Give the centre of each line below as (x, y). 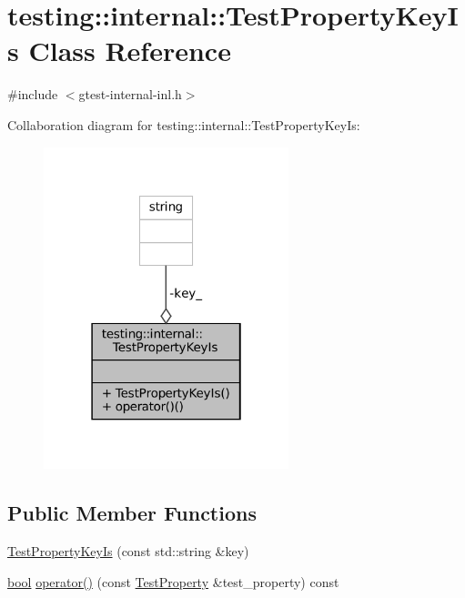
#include (33, 94)
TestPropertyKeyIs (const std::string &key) (128, 551)
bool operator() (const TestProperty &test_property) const (173, 581)
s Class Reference (119, 51)
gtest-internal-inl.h (130, 94)
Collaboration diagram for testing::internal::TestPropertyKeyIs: (184, 124)
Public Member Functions (132, 513)
